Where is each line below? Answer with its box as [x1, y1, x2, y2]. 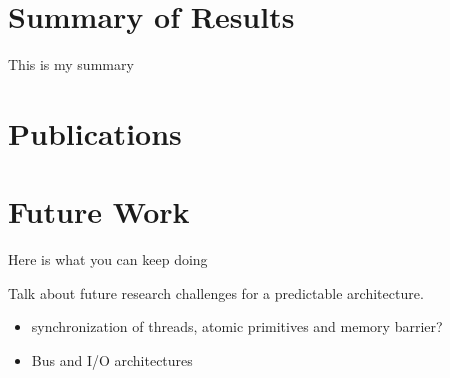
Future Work [8, 191, 190, 232]
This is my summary [8, 54, 134, 75]
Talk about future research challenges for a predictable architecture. [8, 282, 424, 303]
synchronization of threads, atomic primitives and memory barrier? [31, 316, 443, 337]
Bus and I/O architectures [31, 350, 193, 370]
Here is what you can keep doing [8, 249, 208, 270]
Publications [8, 112, 182, 153]
